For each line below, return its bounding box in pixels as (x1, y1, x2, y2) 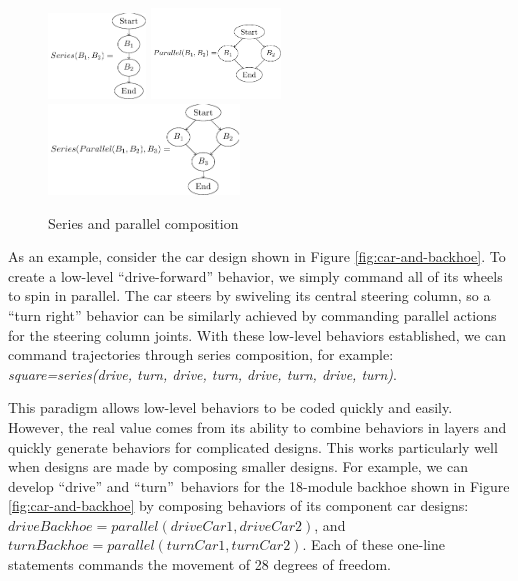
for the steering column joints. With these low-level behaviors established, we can (8, 324, 506, 345)
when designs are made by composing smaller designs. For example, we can (8, 456, 468, 477)
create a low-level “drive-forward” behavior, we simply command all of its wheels (8, 265, 503, 286)
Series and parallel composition (48, 212, 239, 233)
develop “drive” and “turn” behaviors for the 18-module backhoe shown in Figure (8, 475, 510, 496)
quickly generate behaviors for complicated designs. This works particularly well (8, 436, 498, 457)
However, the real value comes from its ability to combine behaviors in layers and (8, 416, 507, 437)
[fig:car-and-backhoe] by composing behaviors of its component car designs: (8, 495, 469, 516)
